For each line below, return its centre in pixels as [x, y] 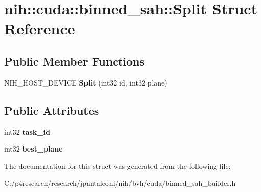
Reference [40, 28]
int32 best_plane [34, 149]
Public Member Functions [74, 61]
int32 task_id [27, 131]
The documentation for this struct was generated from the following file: [117, 166]
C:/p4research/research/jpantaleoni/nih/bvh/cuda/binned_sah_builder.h [120, 183]
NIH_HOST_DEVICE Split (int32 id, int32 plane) [86, 82]
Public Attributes [52, 110]
